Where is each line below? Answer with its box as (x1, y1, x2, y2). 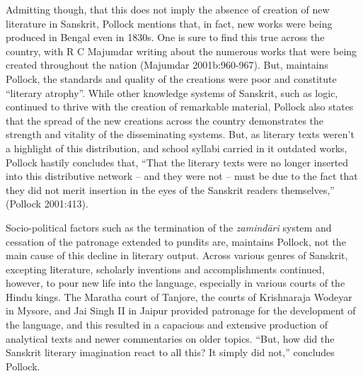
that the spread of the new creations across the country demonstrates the (6, 113, 324, 127)
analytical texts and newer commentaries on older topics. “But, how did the (6, 331, 335, 346)
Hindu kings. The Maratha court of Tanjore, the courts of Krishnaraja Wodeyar (6, 289, 352, 304)
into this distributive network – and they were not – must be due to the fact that (6, 169, 358, 183)
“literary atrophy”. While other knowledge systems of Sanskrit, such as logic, (6, 85, 338, 100)
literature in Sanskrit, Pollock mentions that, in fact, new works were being (6, 16, 333, 30)
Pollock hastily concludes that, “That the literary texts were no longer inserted (6, 154, 349, 169)
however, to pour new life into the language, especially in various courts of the (6, 275, 345, 290)
